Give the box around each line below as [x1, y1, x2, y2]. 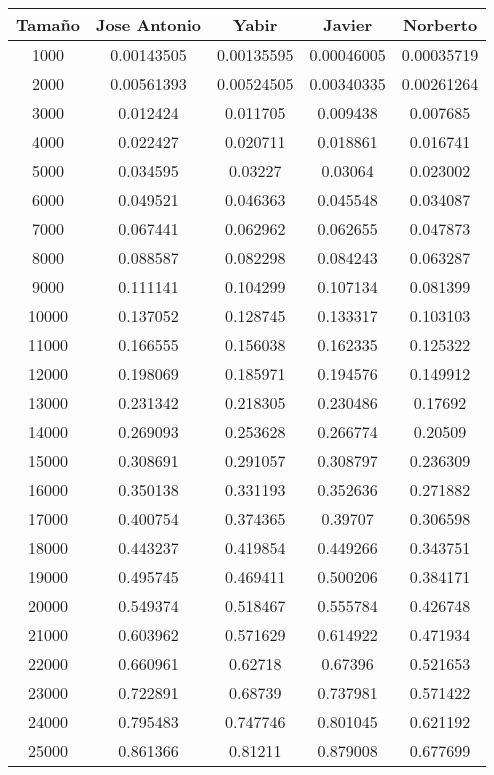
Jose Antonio [95, 13, 201, 36]
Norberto [402, 13, 478, 36]
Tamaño [16, 13, 80, 36]
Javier [323, 13, 372, 36]
